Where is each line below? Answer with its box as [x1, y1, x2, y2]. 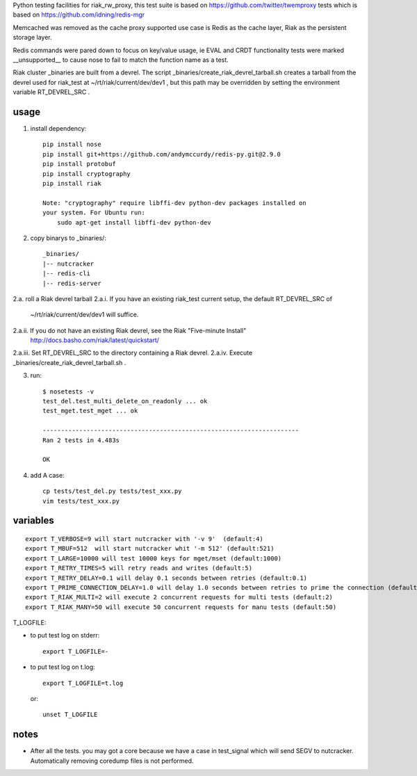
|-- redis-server [42, 279, 101, 287]
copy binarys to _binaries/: [30, 234, 107, 242]
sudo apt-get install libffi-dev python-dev [56, 218, 211, 226]
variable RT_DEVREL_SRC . [13, 88, 90, 97]
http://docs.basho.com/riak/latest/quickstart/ [30, 336, 160, 344]
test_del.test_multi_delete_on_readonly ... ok [42, 397, 208, 405]
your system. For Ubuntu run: [42, 209, 146, 217]
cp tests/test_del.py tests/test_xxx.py [42, 487, 182, 495]
